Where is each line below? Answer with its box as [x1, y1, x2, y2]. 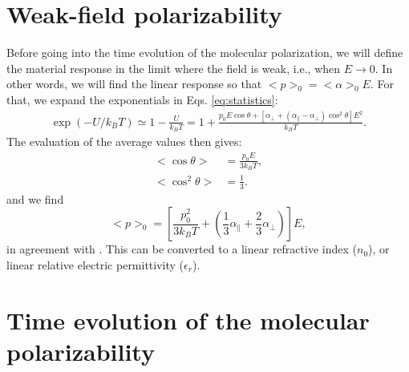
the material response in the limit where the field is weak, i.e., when [6, 59, 341, 76]
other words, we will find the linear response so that [6, 75, 262, 92]
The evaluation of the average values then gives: [6, 133, 242, 150]
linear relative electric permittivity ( [6, 256, 184, 273]
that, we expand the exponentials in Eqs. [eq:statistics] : [6, 91, 278, 107]
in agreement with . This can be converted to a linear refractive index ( [6, 241, 357, 257]
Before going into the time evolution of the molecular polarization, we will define [6, 44, 403, 61]
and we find [6, 190, 64, 207]
